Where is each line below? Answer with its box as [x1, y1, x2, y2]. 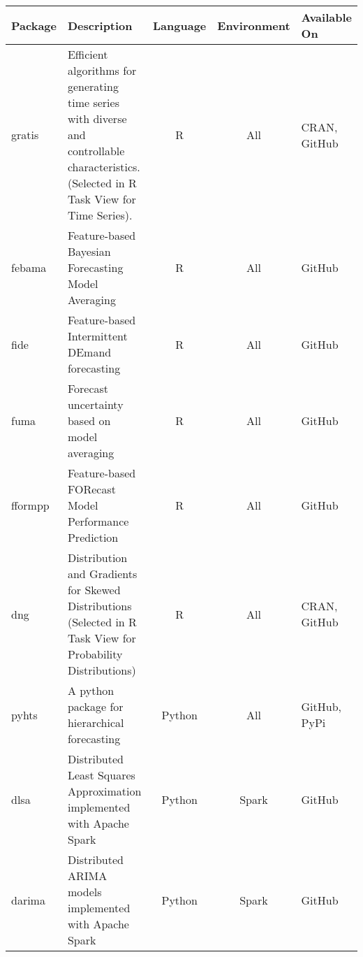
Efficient [67, 46, 108, 62]
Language [153, 17, 207, 34]
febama [11, 259, 47, 275]
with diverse [67, 110, 127, 127]
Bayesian [67, 243, 111, 259]
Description [67, 17, 133, 34]
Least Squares [67, 767, 135, 783]
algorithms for [67, 62, 137, 78]
